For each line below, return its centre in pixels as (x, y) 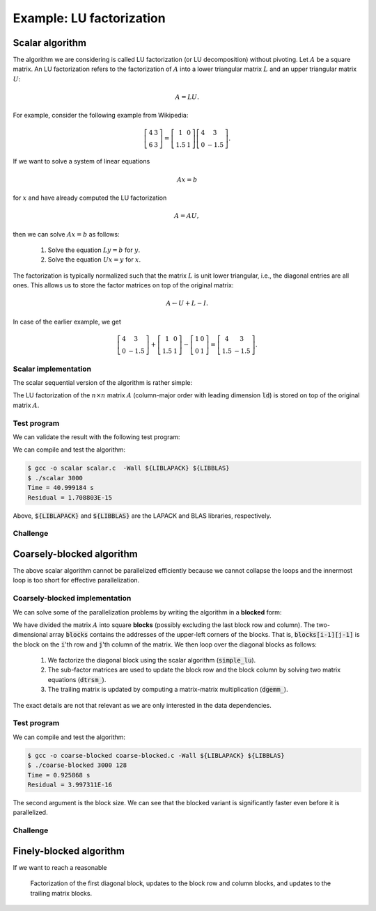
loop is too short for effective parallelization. (76, 580)
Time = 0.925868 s (59, 775)
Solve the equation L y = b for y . (94, 250)
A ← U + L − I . (187, 303)
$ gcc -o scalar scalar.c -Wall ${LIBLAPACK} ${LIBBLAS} (128, 468)
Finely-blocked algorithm (69, 851)
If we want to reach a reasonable (60, 867)
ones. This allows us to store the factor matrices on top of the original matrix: (123, 285)
